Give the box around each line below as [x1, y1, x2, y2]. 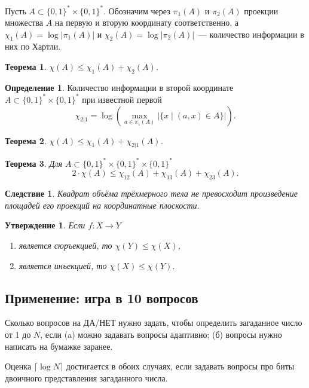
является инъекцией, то [19, 259, 107, 271]
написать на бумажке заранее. [5, 340, 113, 352]
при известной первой [82, 93, 162, 105]
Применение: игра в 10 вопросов [5, 288, 198, 307]
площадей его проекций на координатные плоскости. [5, 198, 200, 211]
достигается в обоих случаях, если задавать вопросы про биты [66, 360, 295, 372]
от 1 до [5, 328, 31, 341]
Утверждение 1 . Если [5, 219, 85, 231]
